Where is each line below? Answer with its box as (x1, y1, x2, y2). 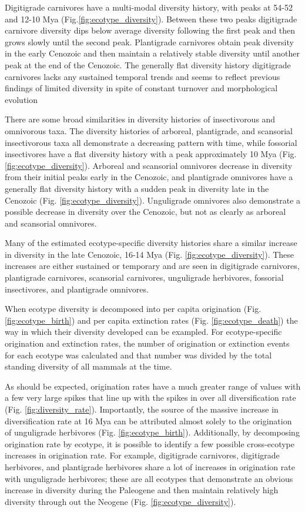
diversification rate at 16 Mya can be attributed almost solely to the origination (5, 414, 292, 427)
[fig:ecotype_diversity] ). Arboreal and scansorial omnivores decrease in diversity (5, 159, 293, 171)
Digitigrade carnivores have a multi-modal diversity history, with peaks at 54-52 (5, 1, 293, 13)
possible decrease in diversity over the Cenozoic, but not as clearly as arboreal (5, 205, 286, 218)
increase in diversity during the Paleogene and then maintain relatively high (5, 484, 279, 496)
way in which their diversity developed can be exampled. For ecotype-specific (5, 325, 282, 338)
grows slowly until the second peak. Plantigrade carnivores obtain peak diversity (5, 35, 294, 48)
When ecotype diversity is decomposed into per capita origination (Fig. (5, 302, 262, 315)
